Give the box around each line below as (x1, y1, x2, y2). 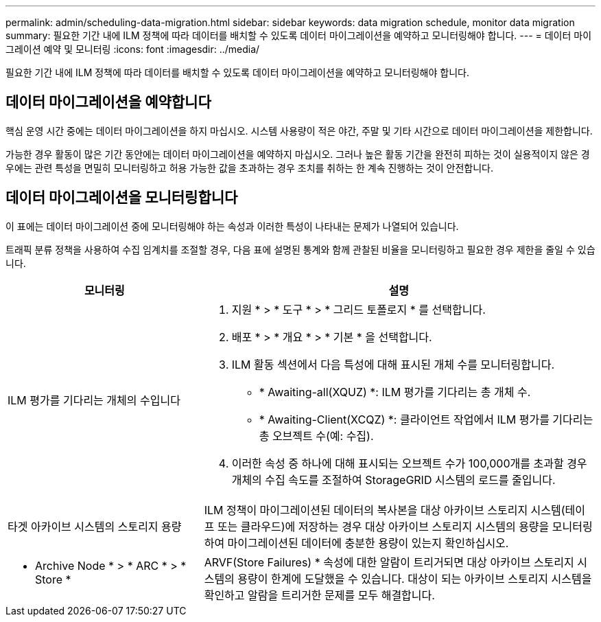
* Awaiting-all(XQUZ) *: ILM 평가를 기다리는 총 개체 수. (259, 384, 531, 399)
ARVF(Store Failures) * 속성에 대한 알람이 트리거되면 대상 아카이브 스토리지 (204, 555, 574, 569)
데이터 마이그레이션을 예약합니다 (5, 93, 211, 111)
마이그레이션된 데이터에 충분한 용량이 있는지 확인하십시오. (227, 535, 509, 550)
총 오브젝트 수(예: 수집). (259, 428, 374, 443)
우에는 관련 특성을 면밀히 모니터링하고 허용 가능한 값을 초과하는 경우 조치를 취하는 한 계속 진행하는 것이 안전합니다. (5, 161, 494, 174)
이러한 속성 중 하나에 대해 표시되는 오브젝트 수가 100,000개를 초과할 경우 (231, 456, 587, 470)
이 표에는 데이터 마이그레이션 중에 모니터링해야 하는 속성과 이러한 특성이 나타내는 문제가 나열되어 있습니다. (5, 220, 459, 232)
